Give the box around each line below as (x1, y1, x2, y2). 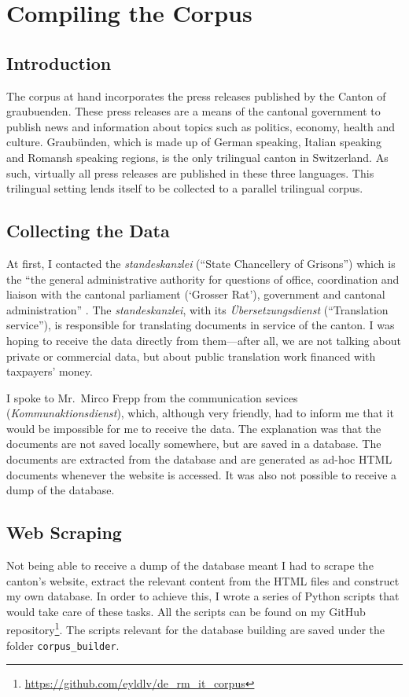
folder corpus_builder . (6, 636, 120, 653)
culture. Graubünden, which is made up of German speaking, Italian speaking (6, 134, 381, 150)
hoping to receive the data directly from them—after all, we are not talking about (6, 332, 401, 348)
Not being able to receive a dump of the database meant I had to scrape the (6, 557, 374, 574)
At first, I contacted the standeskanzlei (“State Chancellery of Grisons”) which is (6, 255, 396, 271)
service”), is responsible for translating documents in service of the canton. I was (6, 317, 395, 333)
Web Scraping (6, 520, 122, 545)
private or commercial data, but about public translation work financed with (6, 347, 376, 364)
